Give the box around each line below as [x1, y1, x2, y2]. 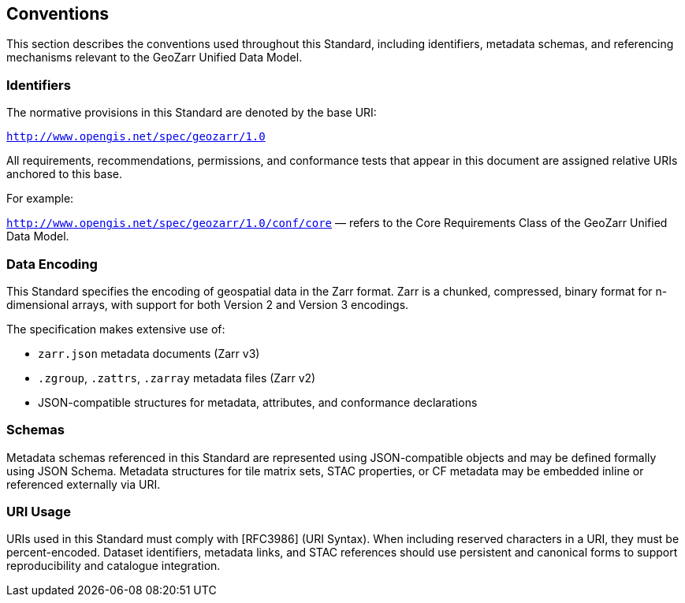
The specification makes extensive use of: [6, 322, 225, 336]
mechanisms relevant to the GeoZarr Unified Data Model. [6, 50, 303, 65]
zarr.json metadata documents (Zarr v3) [38, 346, 260, 360]
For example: [6, 192, 74, 206]
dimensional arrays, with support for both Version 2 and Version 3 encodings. [6, 297, 409, 311]
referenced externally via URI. [6, 477, 161, 491]
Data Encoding [6, 255, 98, 272]
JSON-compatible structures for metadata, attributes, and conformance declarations [38, 395, 478, 409]
